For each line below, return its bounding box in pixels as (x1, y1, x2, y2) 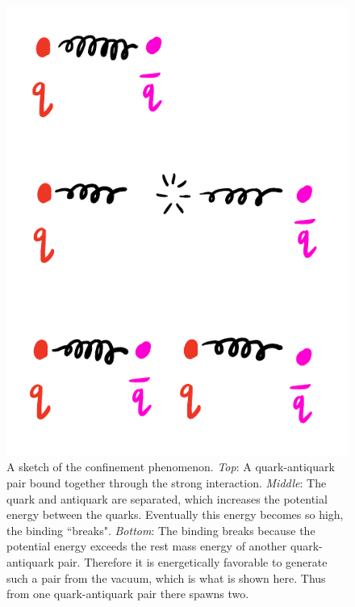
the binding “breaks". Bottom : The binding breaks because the (6, 521, 315, 538)
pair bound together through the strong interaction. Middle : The (6, 474, 327, 491)
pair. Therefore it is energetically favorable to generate (57, 554, 328, 571)
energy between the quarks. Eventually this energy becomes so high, (6, 506, 344, 523)
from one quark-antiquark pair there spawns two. (6, 585, 249, 602)
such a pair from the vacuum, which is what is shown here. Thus (6, 569, 326, 586)
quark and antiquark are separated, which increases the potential (6, 490, 328, 507)
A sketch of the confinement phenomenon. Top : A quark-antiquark (6, 458, 335, 475)
